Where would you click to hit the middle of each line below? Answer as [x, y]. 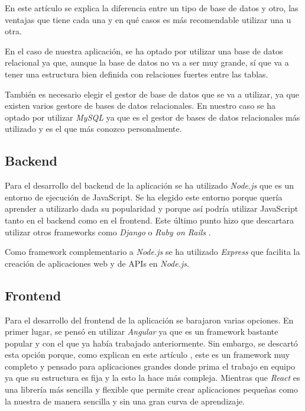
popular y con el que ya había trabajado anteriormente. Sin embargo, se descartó [151, 343]
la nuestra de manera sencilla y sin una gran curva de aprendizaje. [125, 401]
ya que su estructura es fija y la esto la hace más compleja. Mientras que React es [152, 378]
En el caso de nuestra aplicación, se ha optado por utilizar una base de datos [144, 51]
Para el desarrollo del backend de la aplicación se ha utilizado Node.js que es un [150, 185]
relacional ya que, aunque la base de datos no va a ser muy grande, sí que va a [147, 62]
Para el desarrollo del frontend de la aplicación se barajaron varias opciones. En [149, 320]
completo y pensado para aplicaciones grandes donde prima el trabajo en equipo [150, 366]
